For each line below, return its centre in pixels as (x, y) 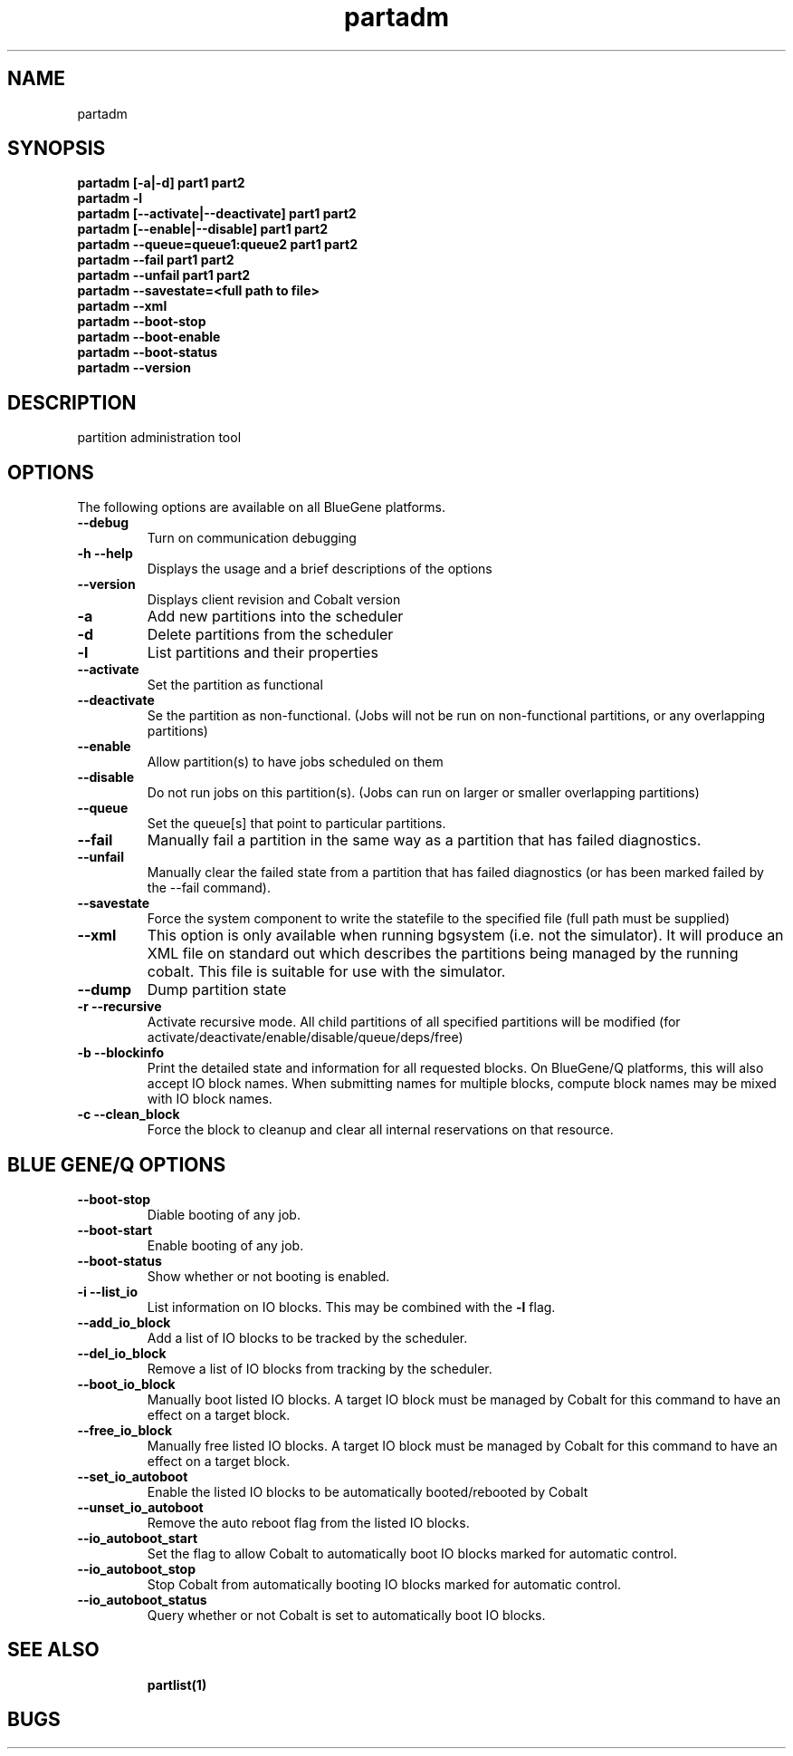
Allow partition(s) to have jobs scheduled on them (295, 762)
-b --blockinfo (121, 1053)
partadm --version (134, 368)
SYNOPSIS (57, 149)
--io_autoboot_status (142, 1599)
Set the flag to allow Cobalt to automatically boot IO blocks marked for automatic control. (412, 1553)
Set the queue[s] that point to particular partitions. (296, 824)
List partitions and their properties (263, 653)
